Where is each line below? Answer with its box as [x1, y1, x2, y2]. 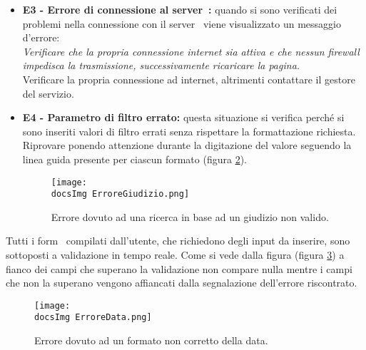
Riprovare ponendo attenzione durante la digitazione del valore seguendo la [22, 138, 352, 153]
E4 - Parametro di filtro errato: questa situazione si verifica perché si [22, 110, 345, 125]
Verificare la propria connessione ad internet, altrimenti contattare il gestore [22, 71, 355, 86]
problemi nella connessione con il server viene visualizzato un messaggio [22, 16, 342, 31]
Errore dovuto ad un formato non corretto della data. [34, 333, 268, 348]
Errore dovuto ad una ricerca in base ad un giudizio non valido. [51, 209, 329, 224]
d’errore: [22, 30, 60, 45]
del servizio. [22, 86, 74, 101]
